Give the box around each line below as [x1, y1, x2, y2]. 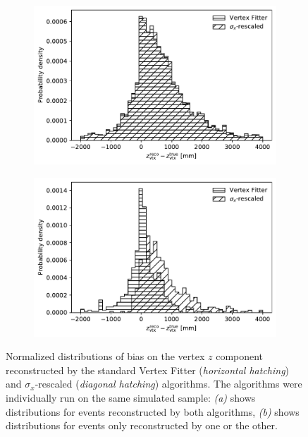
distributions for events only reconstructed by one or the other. [6, 418, 278, 433]
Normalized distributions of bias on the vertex [6, 349, 205, 364]
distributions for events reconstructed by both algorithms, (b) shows [6, 404, 300, 419]
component [216, 349, 264, 364]
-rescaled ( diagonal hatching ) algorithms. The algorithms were [35, 376, 302, 391]
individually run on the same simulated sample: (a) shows [6, 390, 256, 405]
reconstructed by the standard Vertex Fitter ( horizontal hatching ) [6, 362, 290, 377]
